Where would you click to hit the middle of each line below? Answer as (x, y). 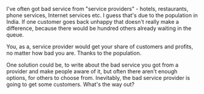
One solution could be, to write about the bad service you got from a (93, 65)
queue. (15, 35)
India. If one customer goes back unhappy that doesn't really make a (93, 22)
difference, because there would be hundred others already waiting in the (99, 28)
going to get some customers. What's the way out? (71, 84)
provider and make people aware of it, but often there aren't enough (92, 71)
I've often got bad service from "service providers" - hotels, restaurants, (97, 9)
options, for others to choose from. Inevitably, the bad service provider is (98, 78)
